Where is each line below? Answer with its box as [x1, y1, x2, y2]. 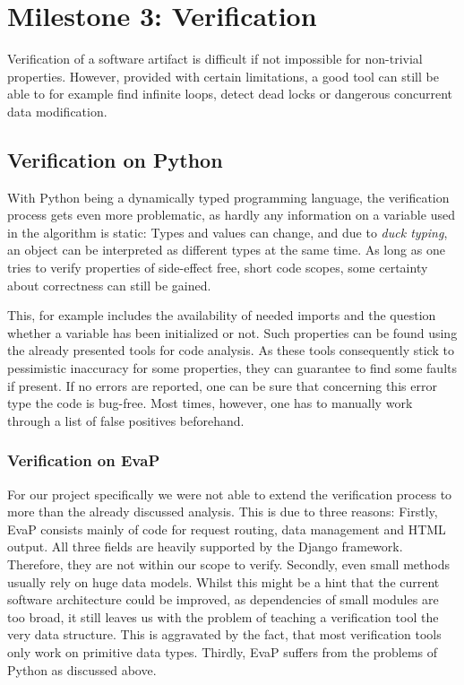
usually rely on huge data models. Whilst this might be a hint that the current [7, 572, 440, 591]
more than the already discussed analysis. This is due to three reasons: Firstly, [7, 502, 438, 521]
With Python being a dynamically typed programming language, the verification [7, 187, 450, 206]
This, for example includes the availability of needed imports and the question [7, 306, 436, 325]
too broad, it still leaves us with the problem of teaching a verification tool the [7, 607, 439, 626]
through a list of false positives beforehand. [7, 411, 245, 429]
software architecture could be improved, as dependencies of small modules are [7, 590, 439, 609]
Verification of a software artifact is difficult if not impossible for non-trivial [7, 49, 423, 68]
